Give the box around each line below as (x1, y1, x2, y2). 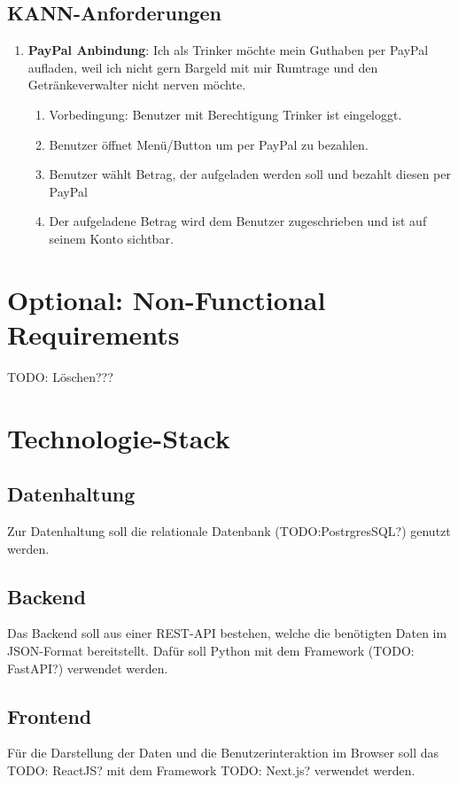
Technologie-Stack (7, 419, 230, 455)
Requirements (7, 315, 180, 352)
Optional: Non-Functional (7, 281, 326, 317)
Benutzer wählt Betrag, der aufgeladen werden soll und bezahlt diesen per (49, 165, 451, 183)
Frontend (7, 702, 92, 729)
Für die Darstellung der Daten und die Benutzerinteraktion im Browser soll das (7, 743, 439, 762)
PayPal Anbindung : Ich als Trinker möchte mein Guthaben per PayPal (27, 41, 429, 59)
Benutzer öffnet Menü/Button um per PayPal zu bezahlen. (49, 135, 369, 153)
